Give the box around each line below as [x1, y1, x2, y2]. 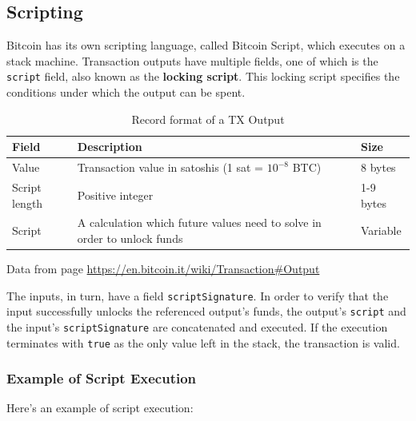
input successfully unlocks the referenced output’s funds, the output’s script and [6, 303, 406, 320]
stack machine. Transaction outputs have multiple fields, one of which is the [6, 52, 378, 69]
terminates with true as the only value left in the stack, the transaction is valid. [6, 334, 400, 351]
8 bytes [361, 159, 396, 176]
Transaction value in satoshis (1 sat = [77, 159, 264, 176]
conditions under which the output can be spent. [6, 84, 246, 101]
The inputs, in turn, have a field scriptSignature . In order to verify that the [6, 287, 389, 304]
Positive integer [77, 186, 154, 203]
